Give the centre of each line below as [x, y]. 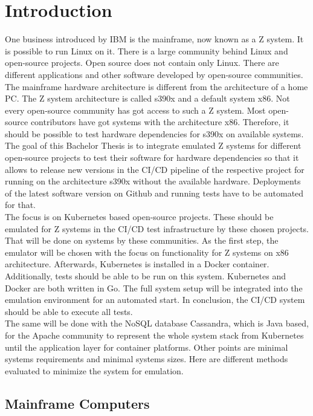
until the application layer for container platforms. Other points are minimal [147, 347]
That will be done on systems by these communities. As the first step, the [142, 240]
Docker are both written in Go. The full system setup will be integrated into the [154, 288]
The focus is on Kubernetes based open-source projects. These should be [139, 217]
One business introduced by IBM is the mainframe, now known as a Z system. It [154, 39]
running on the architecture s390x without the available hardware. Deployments [153, 181]
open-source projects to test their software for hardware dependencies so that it [152, 158]
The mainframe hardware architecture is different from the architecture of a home [156, 86]
